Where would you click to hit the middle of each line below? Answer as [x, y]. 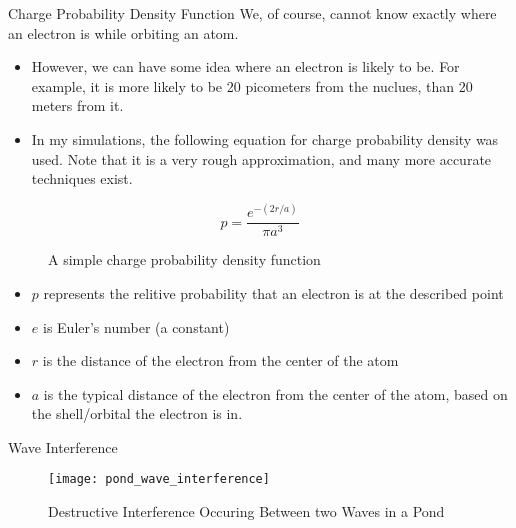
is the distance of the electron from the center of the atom [220, 360]
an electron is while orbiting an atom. [123, 32]
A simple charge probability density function [184, 259]
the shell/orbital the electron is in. [137, 413]
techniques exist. [82, 178]
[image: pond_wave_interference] [159, 479]
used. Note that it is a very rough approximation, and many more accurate [261, 158]
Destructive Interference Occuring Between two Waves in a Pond [246, 511]
